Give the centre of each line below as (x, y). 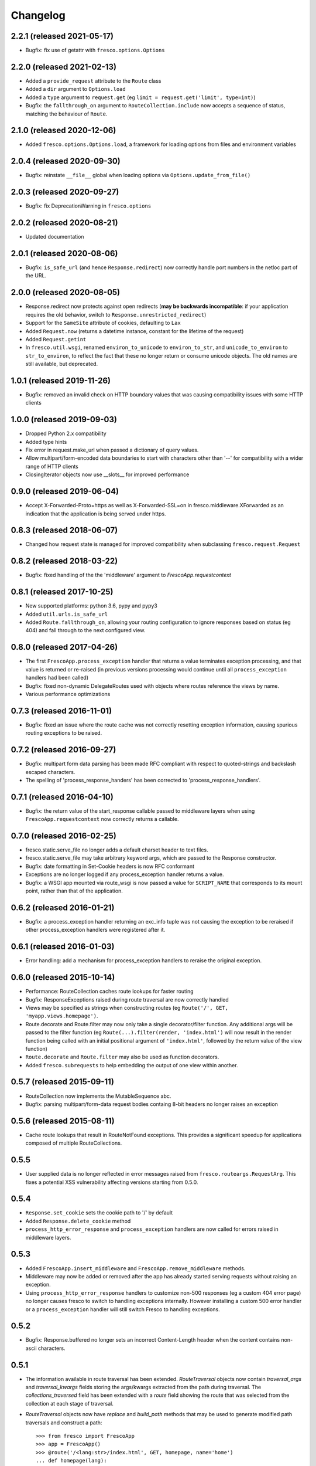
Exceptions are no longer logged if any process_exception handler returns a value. (125, 874)
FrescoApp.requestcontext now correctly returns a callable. (102, 819)
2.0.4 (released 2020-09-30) (66, 161)
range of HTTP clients (52, 466)
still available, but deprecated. (62, 364)
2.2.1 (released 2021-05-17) (62, 36)
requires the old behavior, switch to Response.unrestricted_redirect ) (116, 314)
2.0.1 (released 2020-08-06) (64, 253)
